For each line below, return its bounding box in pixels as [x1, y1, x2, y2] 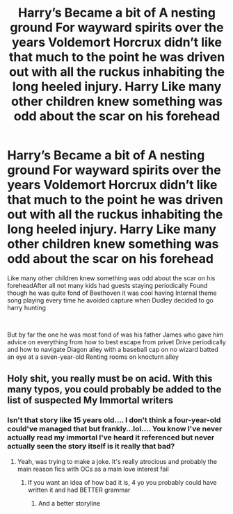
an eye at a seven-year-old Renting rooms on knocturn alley [7, 353, 179, 361]
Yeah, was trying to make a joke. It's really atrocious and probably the [17, 457, 218, 465]
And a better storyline [38, 499, 101, 507]
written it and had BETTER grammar [27, 485, 131, 494]
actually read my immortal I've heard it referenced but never [7, 433, 215, 442]
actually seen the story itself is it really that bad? [7, 442, 175, 451]
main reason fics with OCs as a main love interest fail [17, 465, 169, 473]
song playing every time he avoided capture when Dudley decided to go [7, 296, 214, 304]
